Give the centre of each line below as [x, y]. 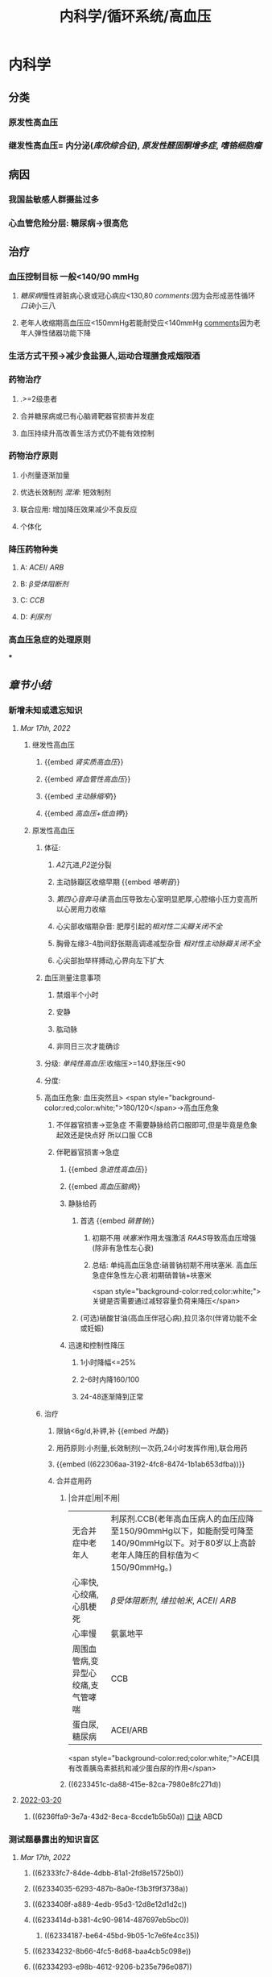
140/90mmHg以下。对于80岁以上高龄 [183, 1543]
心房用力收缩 [84, 909]
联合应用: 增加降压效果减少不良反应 [78, 509]
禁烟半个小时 [77, 995]
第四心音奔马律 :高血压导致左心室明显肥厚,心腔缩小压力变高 [153, 899]
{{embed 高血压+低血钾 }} [86, 813]
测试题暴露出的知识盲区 [54, 1840]
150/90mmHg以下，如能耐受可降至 [186, 1531]
